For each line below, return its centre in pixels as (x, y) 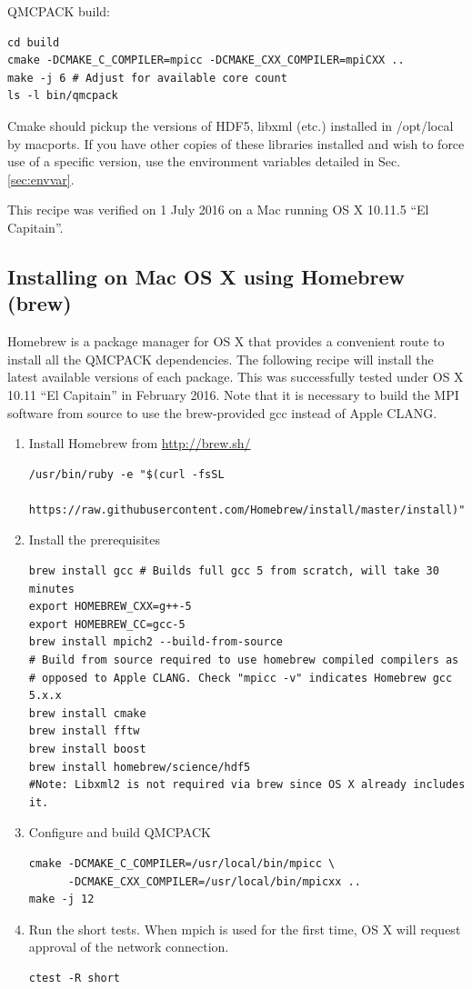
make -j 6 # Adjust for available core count (147, 78)
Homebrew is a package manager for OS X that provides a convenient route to (226, 341)
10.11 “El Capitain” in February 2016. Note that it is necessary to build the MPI (233, 394)
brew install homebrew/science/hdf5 (140, 767)
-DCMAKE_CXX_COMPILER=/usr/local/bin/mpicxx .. (214, 881)
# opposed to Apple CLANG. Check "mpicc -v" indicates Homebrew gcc (241, 678)
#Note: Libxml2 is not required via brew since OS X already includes (247, 785)
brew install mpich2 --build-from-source (156, 642)
